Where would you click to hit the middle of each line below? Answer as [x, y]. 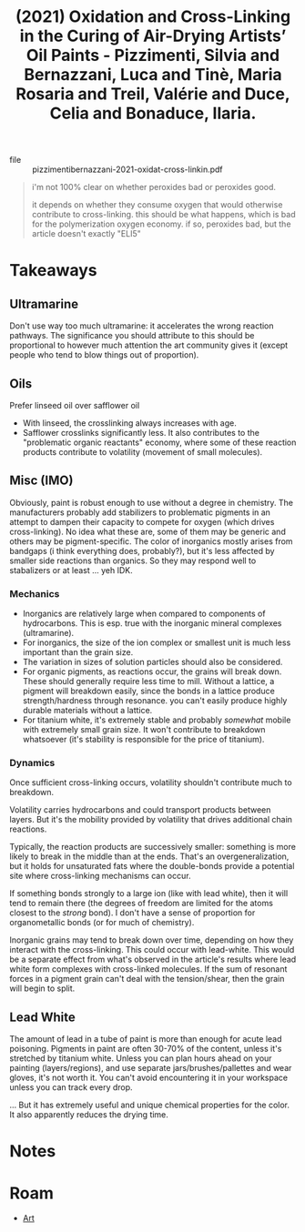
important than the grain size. [78, 652]
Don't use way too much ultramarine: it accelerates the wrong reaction [142, 326]
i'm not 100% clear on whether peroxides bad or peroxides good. [153, 187]
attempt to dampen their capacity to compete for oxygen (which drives [142, 521]
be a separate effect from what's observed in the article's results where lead [153, 959]
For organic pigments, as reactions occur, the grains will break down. [152, 672]
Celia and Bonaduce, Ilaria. [153, 113]
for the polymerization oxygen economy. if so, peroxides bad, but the [161, 224]
